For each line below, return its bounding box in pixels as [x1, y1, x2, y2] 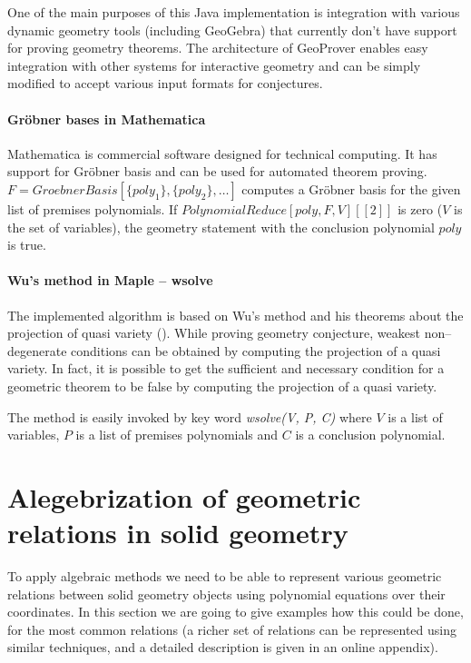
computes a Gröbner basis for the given [241, 179, 461, 198]
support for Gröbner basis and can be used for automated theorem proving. [7, 162, 427, 181]
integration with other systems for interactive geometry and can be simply [7, 55, 421, 74]
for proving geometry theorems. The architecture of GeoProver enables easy [7, 38, 428, 57]
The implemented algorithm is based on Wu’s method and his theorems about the [7, 305, 464, 324]
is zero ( [397, 199, 443, 218]
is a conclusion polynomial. [295, 425, 446, 444]
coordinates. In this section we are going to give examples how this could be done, [7, 602, 464, 621]
